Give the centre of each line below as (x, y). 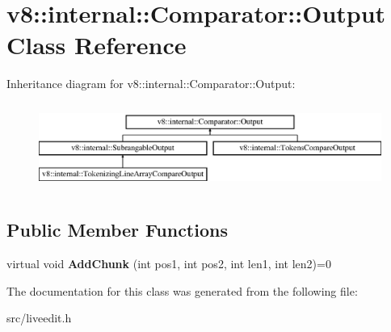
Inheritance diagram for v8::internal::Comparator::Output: (151, 84)
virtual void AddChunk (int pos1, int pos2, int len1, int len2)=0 (169, 264)
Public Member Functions (117, 230)
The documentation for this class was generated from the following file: (182, 290)
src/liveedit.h (39, 318)
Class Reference (97, 45)
